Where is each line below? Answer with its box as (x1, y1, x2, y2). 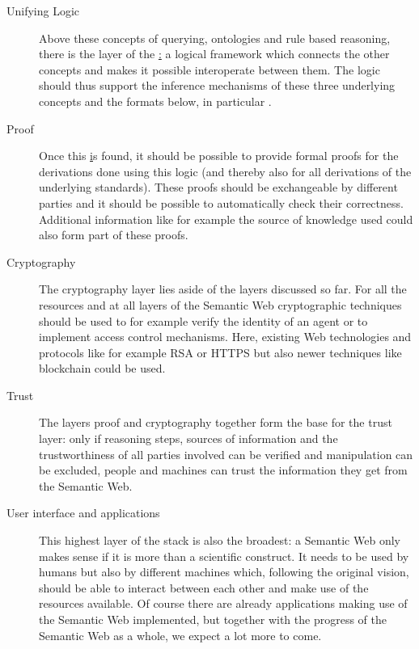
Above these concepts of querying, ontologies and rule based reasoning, (39, 29, 391, 46)
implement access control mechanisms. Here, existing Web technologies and (39, 328, 412, 345)
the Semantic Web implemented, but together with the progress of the (39, 611, 387, 627)
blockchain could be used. (39, 360, 166, 377)
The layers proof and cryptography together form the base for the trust (39, 414, 392, 431)
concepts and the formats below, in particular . (39, 92, 272, 109)
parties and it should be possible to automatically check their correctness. (39, 194, 404, 211)
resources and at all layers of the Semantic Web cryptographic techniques (39, 296, 402, 313)
